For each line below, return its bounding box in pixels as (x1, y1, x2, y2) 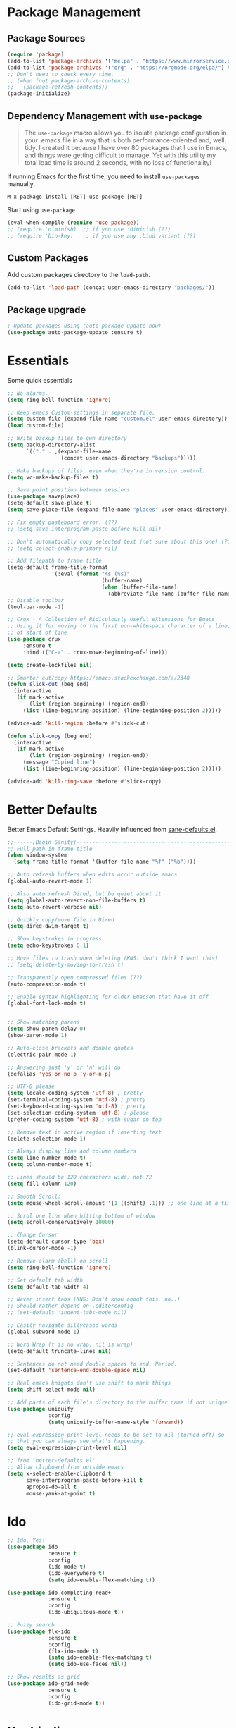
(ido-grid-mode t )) (48, 1700, 105, 1707)
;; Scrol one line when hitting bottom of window (7, 1212, 156, 1220)
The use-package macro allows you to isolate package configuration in (24, 128, 227, 137)
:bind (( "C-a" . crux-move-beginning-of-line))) (22, 649, 169, 656)
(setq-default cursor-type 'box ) (7, 1238, 105, 1245)
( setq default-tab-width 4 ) (7, 1283, 90, 1290)
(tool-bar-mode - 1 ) (7, 603, 65, 611)
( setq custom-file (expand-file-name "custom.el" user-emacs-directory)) (7, 415, 228, 423)
